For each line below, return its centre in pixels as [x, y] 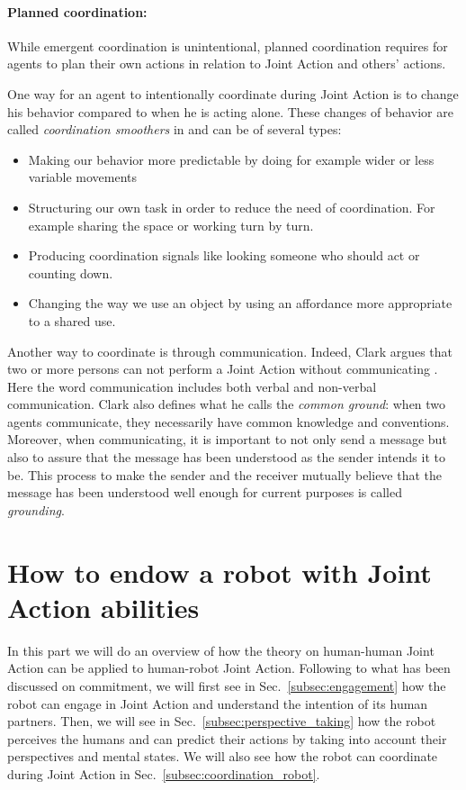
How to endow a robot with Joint [220, 572]
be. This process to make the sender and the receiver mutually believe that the [225, 474]
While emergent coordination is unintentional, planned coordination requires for [228, 45]
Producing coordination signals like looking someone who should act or [224, 255]
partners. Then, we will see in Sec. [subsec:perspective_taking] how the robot [222, 721]
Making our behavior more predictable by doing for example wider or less [231, 159]
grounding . [36, 509]
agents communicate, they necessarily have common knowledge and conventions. [229, 421]
